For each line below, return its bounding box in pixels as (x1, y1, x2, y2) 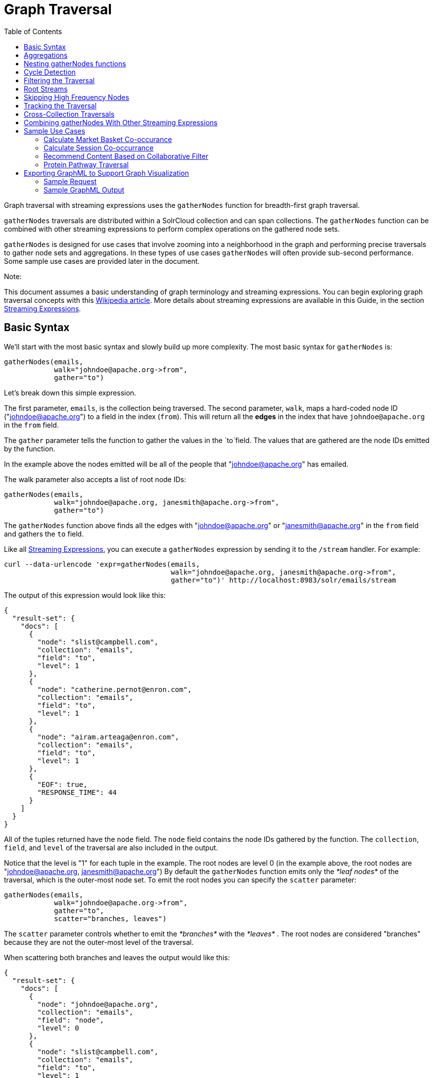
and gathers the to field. (4, 529, 84, 538)
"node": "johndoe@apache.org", (37, 1000, 158, 1008)
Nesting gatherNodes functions (24, 59, 126, 68)
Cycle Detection (24, 67, 76, 76)
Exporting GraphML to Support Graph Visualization (24, 168, 189, 177)
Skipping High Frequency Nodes (24, 93, 129, 101)
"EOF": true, (37, 780, 88, 788)
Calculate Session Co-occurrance (44, 143, 154, 152)
